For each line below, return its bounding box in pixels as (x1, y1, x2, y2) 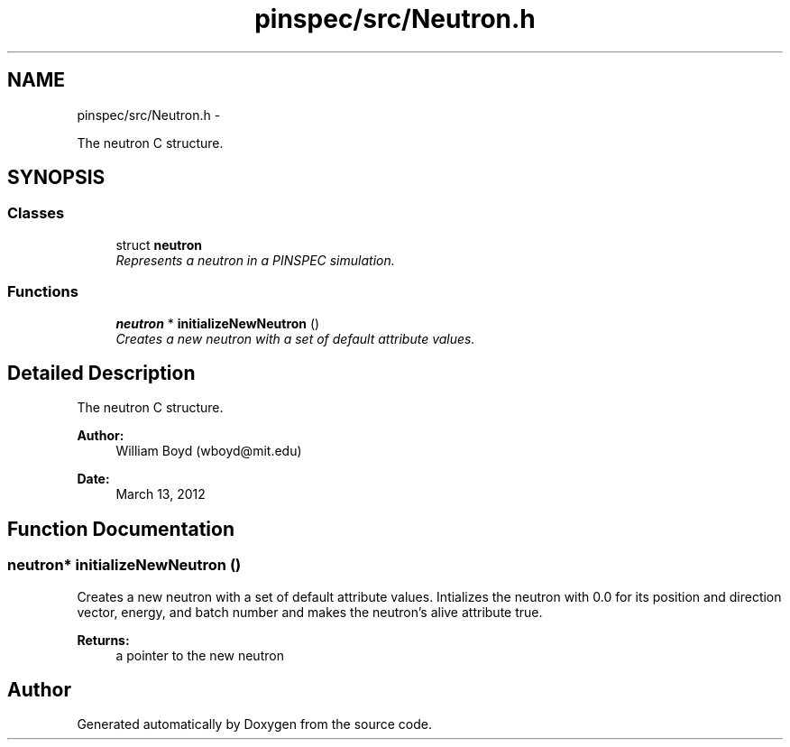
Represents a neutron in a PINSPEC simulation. (115, 252, 395, 268)
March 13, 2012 (115, 486, 206, 503)
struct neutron (115, 236, 202, 253)
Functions (7, 282, 78, 301)
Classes (7, 204, 65, 223)
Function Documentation (7, 517, 234, 540)
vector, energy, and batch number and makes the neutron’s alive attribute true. (77, 604, 543, 620)
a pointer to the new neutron (115, 647, 284, 663)
